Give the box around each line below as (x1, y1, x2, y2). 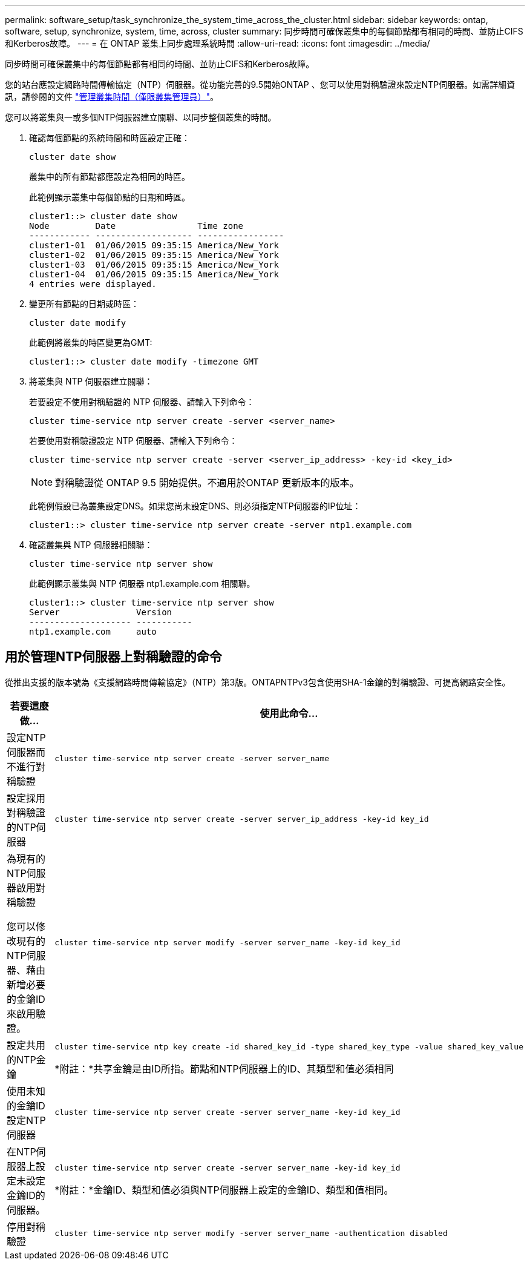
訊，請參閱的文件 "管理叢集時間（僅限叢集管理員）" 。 (5, 91, 218, 102)
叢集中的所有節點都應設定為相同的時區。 (29, 171, 190, 182)
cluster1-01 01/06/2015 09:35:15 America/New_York (29, 240, 280, 250)
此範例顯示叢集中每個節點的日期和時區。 (29, 192, 190, 202)
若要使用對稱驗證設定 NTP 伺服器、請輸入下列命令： (29, 435, 238, 446)
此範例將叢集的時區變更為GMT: (29, 337, 152, 348)
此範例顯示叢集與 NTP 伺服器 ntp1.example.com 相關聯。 (29, 578, 255, 589)
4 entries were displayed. (29, 279, 157, 289)
